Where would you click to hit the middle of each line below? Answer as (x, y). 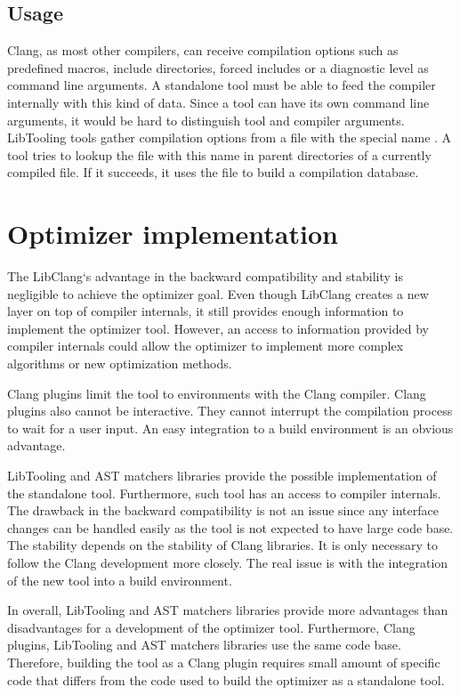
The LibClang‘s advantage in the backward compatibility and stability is (205, 276)
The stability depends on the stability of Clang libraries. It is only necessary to (223, 545)
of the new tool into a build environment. (120, 580)
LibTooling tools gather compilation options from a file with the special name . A (230, 137)
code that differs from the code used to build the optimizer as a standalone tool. (226, 679)
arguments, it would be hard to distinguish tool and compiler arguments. (206, 120)
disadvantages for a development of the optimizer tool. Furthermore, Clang (211, 627)
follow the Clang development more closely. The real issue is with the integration (228, 562)
